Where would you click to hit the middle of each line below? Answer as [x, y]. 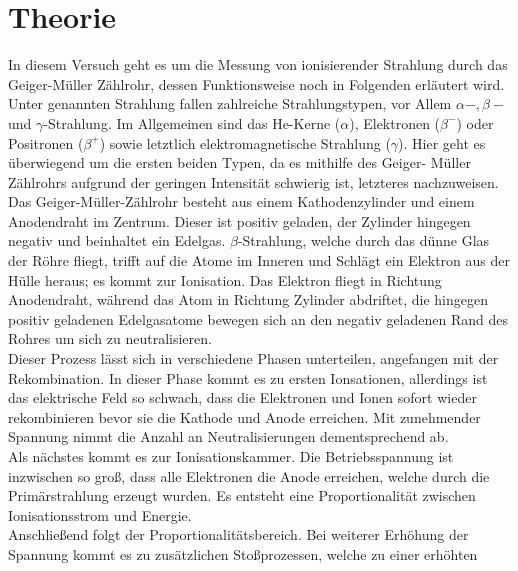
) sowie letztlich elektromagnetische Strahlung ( [245, 142]
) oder [475, 122]
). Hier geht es [442, 142]
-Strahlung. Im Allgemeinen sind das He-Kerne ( [192, 122]
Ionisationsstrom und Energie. [100, 514]
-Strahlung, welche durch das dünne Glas [363, 240]
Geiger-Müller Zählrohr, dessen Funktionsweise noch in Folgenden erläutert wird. [256, 83]
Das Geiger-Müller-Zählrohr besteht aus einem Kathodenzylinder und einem [241, 201]
